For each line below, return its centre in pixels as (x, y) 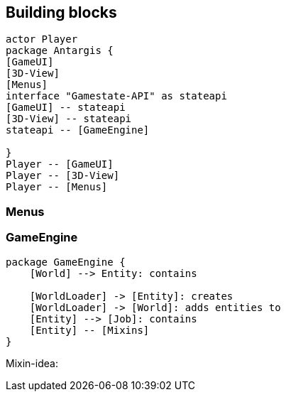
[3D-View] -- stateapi (69, 119)
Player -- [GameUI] (60, 164)
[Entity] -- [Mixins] (89, 330)
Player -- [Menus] (57, 187)
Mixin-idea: (32, 363)
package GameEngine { (66, 262)
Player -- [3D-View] (63, 176)
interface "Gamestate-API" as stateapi (116, 96)
